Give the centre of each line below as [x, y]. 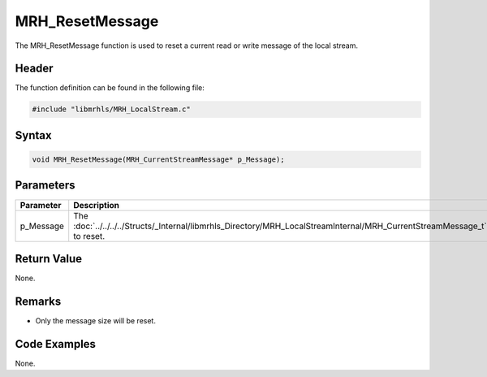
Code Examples [56, 344]
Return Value [49, 259]
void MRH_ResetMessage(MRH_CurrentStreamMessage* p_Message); [158, 160]
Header [34, 69]
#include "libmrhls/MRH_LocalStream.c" [111, 109]
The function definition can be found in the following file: [110, 88]
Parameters [45, 186]
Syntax [33, 135]
